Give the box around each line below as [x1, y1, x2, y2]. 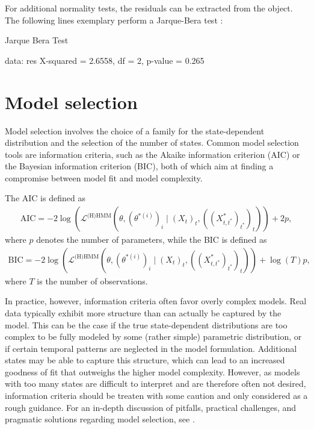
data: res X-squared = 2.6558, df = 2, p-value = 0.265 [5, 54, 205, 66]
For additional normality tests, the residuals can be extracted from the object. [5, 2, 293, 14]
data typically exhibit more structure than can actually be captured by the [5, 306, 282, 319]
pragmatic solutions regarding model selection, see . [5, 413, 195, 425]
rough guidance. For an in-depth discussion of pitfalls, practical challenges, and [5, 401, 297, 413]
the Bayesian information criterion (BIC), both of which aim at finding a [5, 160, 274, 172]
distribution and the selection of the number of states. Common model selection [5, 136, 299, 149]
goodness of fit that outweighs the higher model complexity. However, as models [5, 365, 300, 378]
